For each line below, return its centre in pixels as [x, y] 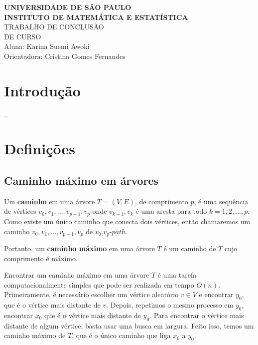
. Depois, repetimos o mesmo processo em [170, 305]
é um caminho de [190, 248]
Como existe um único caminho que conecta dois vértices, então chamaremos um [127, 221]
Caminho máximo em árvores [81, 180]
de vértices [20, 211]
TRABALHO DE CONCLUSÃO [54, 27]
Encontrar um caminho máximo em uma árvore [77, 275]
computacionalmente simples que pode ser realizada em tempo [99, 284]
